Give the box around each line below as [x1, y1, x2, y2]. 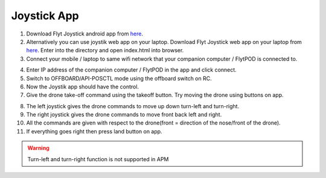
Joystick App [11, 9, 79, 22]
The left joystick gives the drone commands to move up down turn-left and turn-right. [26, 102, 240, 109]
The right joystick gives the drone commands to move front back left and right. [26, 111, 222, 118]
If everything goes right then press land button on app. [26, 127, 162, 135]
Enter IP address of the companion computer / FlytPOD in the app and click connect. [26, 66, 237, 73]
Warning [27, 144, 50, 152]
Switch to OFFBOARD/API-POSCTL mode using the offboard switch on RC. [26, 75, 212, 82]
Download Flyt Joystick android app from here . [26, 30, 144, 37]
